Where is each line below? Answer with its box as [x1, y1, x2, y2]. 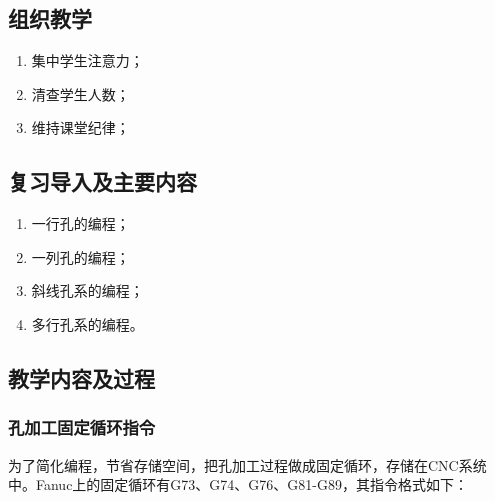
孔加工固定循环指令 [8, 415, 156, 440]
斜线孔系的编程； [31, 280, 144, 301]
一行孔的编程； [31, 213, 130, 234]
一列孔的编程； [31, 246, 130, 267]
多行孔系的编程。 [31, 313, 144, 334]
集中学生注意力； [31, 50, 144, 71]
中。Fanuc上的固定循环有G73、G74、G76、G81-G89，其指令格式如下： [8, 474, 468, 495]
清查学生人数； [31, 83, 130, 104]
